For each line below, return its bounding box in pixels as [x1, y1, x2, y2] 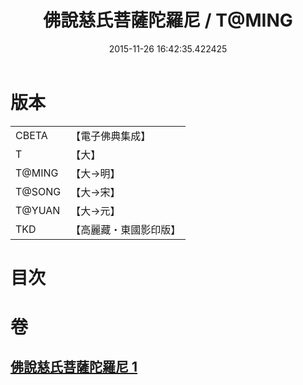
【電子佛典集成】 [70, 129, 152, 143]
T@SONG [15, 184, 62, 198]
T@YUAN [15, 203, 61, 217]
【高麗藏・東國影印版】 [70, 222, 182, 236]
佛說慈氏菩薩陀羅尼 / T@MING [43, 9, 293, 32]
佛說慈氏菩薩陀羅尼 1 [10, 359, 138, 376]
